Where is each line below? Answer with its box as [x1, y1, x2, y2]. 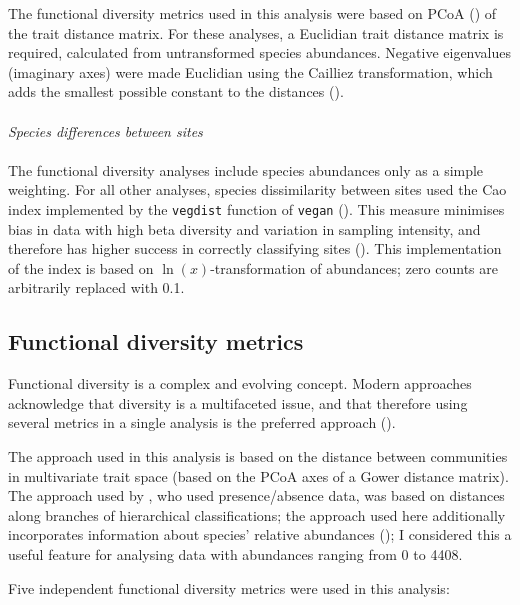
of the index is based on [8, 257, 154, 278]
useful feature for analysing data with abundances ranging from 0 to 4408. [8, 543, 463, 564]
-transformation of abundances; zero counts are [210, 257, 498, 278]
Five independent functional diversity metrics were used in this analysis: [8, 577, 450, 598]
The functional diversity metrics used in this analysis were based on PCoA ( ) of [8, 3, 497, 23]
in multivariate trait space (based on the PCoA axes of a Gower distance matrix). [8, 465, 509, 486]
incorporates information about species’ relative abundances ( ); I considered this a [8, 524, 512, 545]
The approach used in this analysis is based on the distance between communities [8, 445, 508, 466]
